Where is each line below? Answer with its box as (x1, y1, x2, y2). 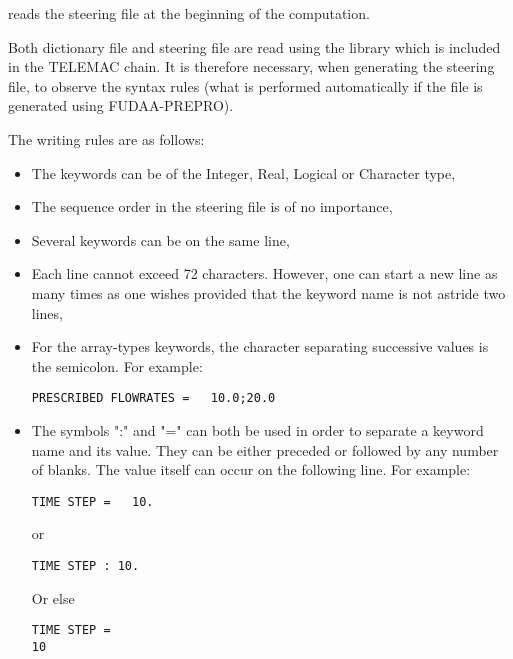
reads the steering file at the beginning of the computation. (8, 3, 370, 23)
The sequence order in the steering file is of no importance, (31, 196, 393, 217)
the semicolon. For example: (31, 355, 203, 376)
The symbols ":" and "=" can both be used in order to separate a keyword (31, 419, 484, 440)
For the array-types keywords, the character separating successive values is (31, 336, 489, 357)
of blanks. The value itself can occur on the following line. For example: (31, 459, 471, 480)
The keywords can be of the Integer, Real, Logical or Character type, (31, 162, 456, 183)
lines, (31, 302, 63, 323)
